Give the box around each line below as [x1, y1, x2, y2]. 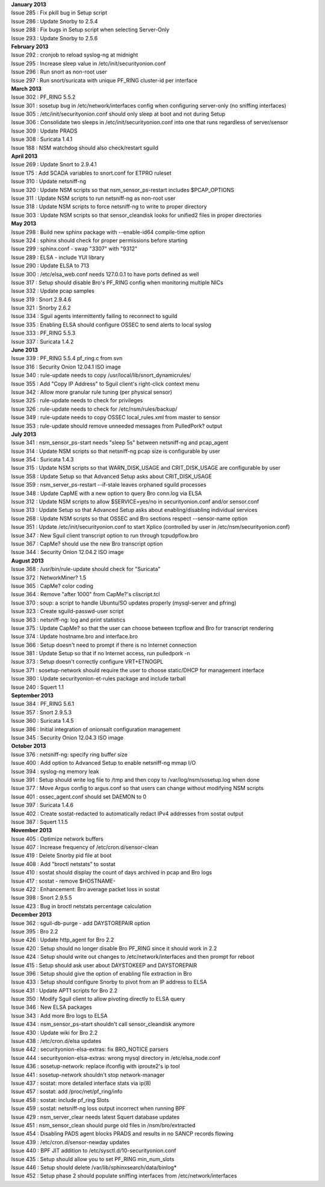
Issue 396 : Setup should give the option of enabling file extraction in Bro [11, 970, 193, 977]
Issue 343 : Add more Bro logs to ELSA [11, 1012, 108, 1019]
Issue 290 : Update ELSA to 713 [11, 262, 90, 269]
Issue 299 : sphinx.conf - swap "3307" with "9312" [11, 245, 138, 252]
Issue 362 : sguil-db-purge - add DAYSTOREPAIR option [11, 919, 150, 927]
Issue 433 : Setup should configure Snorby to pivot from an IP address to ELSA [11, 979, 207, 986]
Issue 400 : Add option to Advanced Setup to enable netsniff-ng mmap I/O [11, 759, 196, 767]
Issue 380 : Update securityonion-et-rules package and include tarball [11, 675, 186, 682]
